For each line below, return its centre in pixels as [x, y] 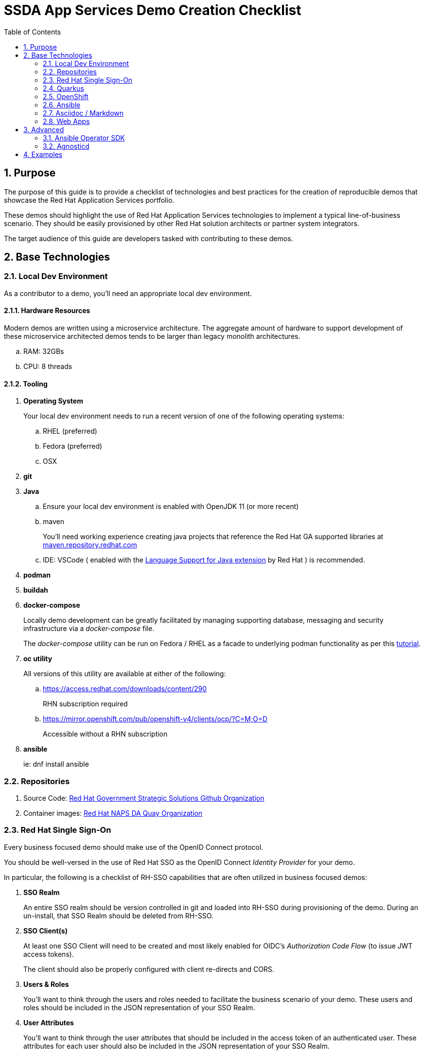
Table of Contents [33, 32]
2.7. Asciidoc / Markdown [83, 113]
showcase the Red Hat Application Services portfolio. [89, 200]
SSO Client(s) [45, 931]
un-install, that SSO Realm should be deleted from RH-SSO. [118, 915]
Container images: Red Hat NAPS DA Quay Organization [113, 813]
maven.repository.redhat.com [90, 545]
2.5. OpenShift [66, 96]
